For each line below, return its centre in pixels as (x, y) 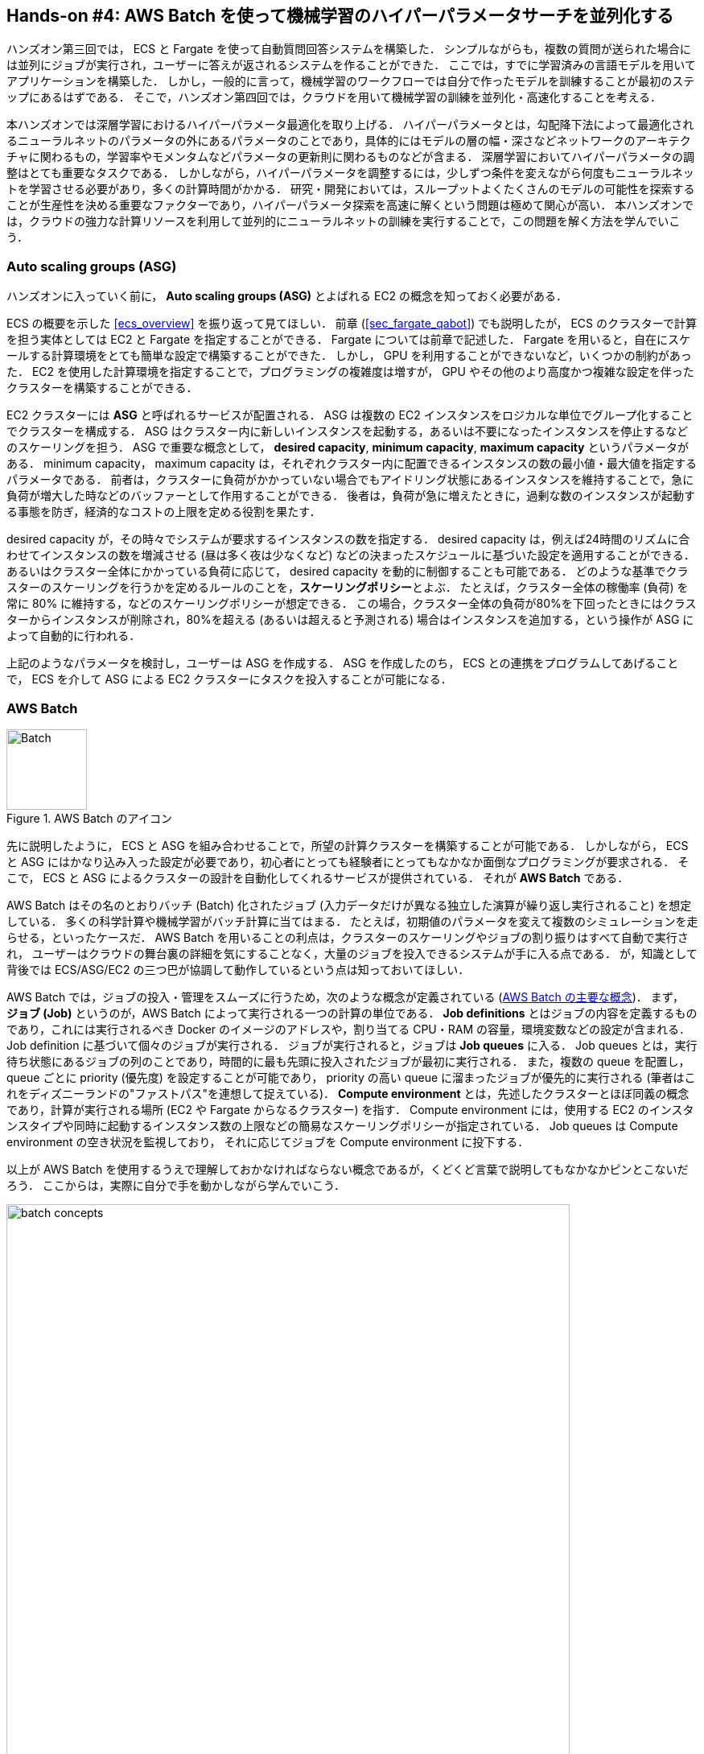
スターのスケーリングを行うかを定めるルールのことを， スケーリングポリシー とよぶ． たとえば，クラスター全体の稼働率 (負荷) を (348, 588)
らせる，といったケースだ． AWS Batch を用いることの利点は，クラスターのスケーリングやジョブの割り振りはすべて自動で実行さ (348, 937)
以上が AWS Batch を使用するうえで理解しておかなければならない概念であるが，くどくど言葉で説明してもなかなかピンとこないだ (348, 1169)
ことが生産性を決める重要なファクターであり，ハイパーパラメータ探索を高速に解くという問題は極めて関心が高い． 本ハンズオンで (350, 205)
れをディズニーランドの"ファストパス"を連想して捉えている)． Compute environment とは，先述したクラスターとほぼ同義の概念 (348, 1093)
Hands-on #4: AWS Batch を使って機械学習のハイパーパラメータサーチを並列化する (340, 16)
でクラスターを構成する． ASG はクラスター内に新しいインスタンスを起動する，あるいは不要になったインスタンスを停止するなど (348, 431)
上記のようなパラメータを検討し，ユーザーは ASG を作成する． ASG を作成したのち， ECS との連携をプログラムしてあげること (343, 663)
